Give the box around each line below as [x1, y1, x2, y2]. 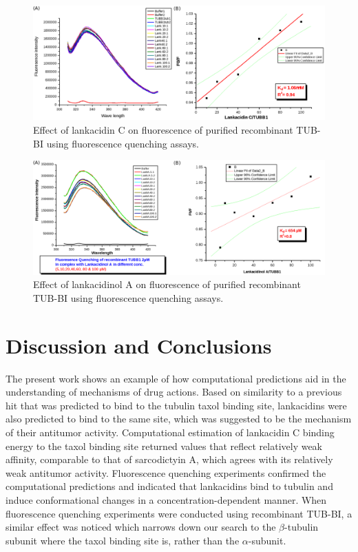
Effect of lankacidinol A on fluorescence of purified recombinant [33, 277, 301, 292]
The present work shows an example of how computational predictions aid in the [6, 371, 346, 385]
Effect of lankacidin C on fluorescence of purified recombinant [33, 123, 293, 137]
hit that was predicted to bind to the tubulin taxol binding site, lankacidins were [6, 398, 347, 412]
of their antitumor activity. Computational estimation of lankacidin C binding [6, 425, 335, 439]
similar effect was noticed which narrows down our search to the [6, 520, 276, 534]
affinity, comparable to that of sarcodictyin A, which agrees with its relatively [6, 452, 333, 467]
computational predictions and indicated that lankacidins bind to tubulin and [6, 479, 333, 493]
